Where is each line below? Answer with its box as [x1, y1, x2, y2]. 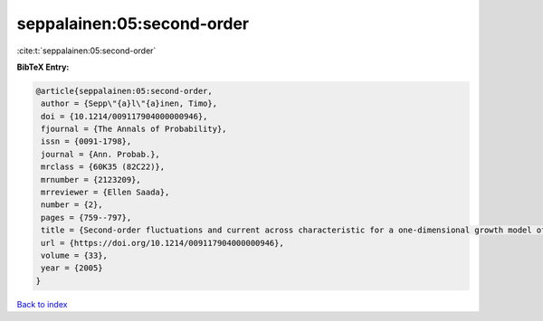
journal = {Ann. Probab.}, [41, 149, 160, 159]
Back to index [16, 298, 68, 309]
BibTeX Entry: [16, 61, 70, 72]
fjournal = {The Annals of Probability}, [41, 124, 227, 135]
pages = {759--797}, [41, 212, 132, 222]
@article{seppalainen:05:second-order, [35, 86, 213, 96]
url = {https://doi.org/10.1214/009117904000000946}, [41, 238, 284, 248]
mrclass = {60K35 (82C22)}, [41, 162, 166, 172]
